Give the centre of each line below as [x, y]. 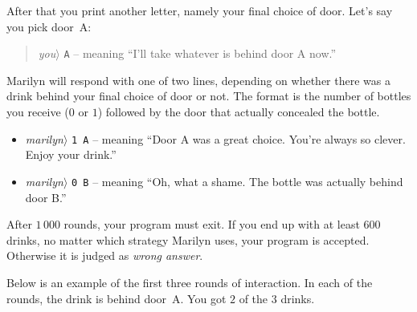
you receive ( [38, 112]
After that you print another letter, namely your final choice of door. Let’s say [200, 10]
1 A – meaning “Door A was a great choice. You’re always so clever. [239, 138]
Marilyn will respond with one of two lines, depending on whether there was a [198, 80]
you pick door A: [49, 26]
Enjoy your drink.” [71, 154]
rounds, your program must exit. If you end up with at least [212, 224]
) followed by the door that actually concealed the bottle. [239, 112]
